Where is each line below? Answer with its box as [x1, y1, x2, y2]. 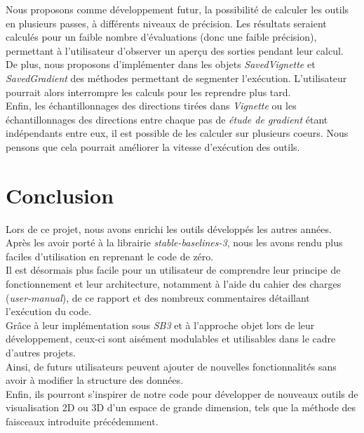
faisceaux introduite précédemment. [6, 413, 159, 428]
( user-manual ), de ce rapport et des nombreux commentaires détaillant [6, 290, 310, 305]
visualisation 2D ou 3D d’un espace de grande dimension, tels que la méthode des [6, 400, 356, 415]
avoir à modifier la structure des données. [6, 373, 184, 387]
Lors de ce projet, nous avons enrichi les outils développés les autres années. [6, 221, 332, 236]
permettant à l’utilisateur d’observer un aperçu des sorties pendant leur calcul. [6, 43, 344, 58]
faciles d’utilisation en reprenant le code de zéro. [6, 248, 214, 263]
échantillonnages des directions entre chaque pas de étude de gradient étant [6, 112, 328, 126]
